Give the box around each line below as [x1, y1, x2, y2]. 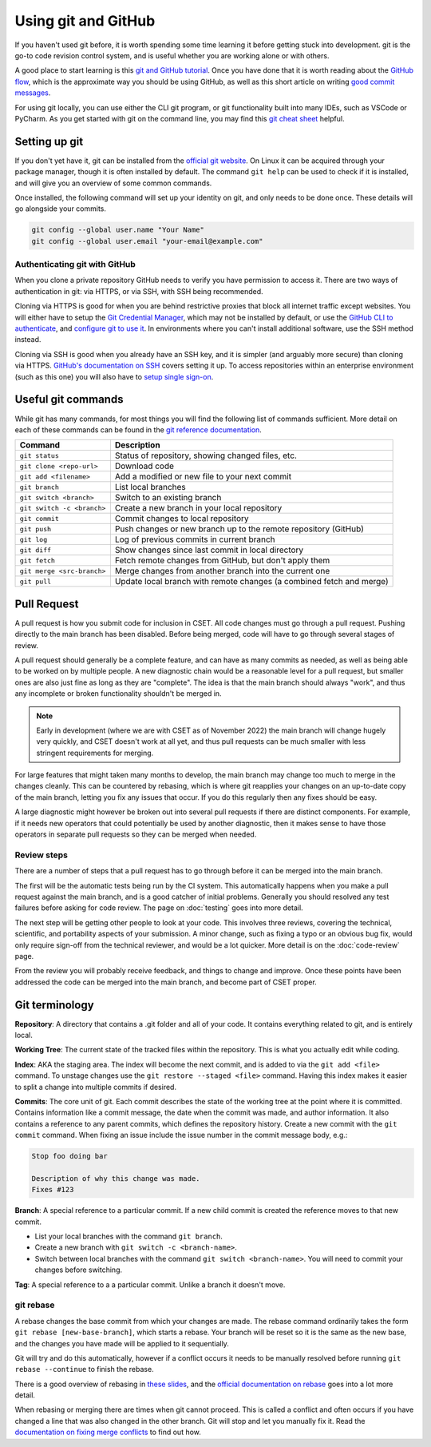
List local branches [114, 482, 187, 493]
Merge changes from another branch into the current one [114, 566, 330, 577]
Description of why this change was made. [31, 1174, 200, 1183]
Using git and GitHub [14, 12, 156, 30]
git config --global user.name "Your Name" [31, 225, 205, 235]
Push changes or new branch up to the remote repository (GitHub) [114, 523, 365, 535]
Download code [114, 460, 175, 471]
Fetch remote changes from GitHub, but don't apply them [114, 555, 330, 566]
